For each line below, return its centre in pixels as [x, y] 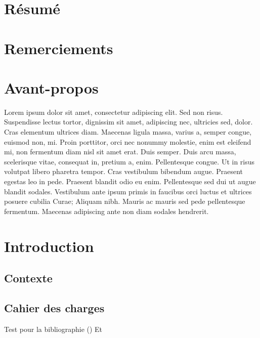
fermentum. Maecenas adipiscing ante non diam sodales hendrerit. [106, 211]
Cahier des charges [54, 307]
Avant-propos [51, 87]
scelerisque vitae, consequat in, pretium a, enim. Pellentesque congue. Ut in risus [129, 161]
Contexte [28, 278]
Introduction [49, 246]
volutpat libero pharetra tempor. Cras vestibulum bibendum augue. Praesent [124, 171]
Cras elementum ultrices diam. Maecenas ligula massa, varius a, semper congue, [128, 132]
